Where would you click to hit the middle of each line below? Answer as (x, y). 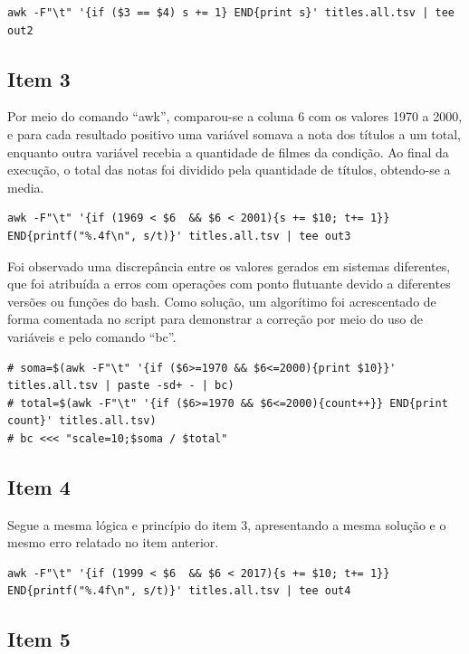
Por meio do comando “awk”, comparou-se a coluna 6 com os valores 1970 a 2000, (235, 116)
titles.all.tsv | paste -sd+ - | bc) (121, 386)
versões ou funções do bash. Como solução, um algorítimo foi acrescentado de (222, 301)
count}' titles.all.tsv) (82, 421)
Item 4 (39, 486)
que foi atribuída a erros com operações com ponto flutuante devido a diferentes (229, 284)
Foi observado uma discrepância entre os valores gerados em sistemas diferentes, (229, 265)
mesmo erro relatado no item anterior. (113, 542)
